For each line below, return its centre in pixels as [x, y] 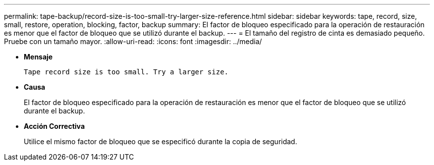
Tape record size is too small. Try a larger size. [126, 72]
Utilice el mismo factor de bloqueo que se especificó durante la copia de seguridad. [161, 141]
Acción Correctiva [54, 126]
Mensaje [38, 57]
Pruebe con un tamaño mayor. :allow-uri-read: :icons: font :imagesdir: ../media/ [133, 41]
